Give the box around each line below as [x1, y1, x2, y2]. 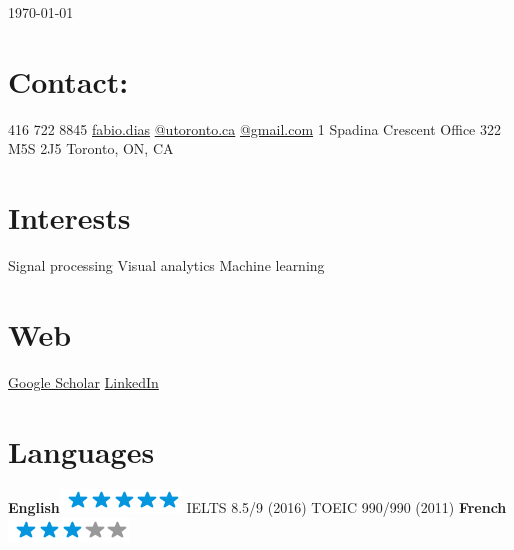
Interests [8, 197, 131, 238]
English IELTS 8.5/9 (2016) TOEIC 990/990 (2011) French [8, 497, 507, 518]
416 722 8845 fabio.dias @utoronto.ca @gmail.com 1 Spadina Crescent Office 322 [8, 118, 501, 139]
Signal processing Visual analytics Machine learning [8, 255, 325, 276]
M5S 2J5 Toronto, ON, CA [8, 138, 174, 159]
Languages [8, 430, 155, 471]
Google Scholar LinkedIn [8, 371, 159, 392]
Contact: [8, 60, 129, 101]
